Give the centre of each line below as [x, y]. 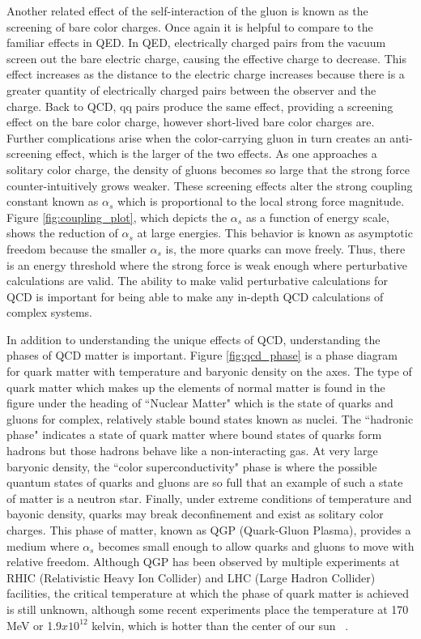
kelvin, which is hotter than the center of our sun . [220, 625]
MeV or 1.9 [34, 625]
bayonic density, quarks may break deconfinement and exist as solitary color [195, 514]
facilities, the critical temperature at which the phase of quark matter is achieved [208, 593]
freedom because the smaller [77, 248]
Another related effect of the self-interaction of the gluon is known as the [187, 11]
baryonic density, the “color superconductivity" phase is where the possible [192, 466]
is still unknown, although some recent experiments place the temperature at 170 [208, 609]
